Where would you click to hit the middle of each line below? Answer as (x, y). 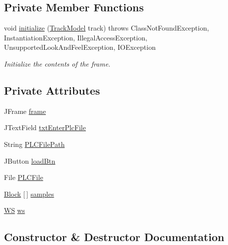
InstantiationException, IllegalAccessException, (76, 37)
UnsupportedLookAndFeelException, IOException (80, 47)
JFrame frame (25, 111)
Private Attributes (52, 90)
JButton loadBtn (30, 160)
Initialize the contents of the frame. (57, 63)
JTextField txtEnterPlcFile (45, 127)
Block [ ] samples (29, 193)
